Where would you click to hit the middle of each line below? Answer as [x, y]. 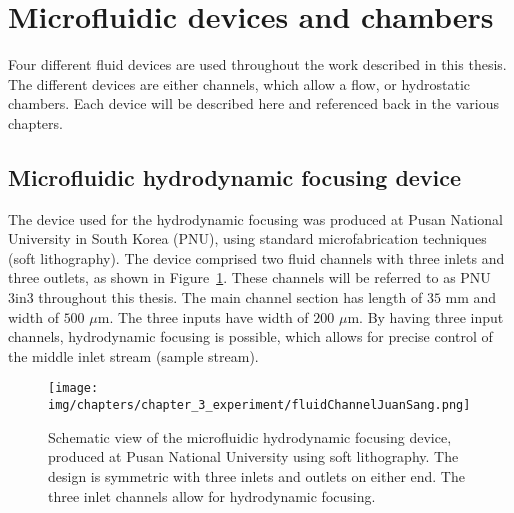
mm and [471, 297]
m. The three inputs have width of [203, 316]
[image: [73, 388]
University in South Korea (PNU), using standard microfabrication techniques [247, 238]
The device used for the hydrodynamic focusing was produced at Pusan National [255, 218]
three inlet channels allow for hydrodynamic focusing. [212, 495]
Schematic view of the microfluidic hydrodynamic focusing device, [250, 436]
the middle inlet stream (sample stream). [133, 355]
